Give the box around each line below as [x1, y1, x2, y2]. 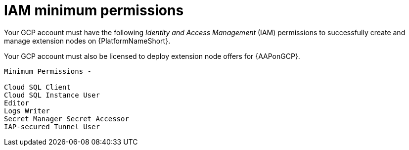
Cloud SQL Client [4, 83, 71, 91]
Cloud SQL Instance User [4, 91, 100, 99]
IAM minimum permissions [4, 2, 184, 19]
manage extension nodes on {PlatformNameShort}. [4, 36, 171, 45]
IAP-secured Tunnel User [4, 122, 100, 131]
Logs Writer [4, 106, 50, 115]
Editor [4, 99, 29, 107]
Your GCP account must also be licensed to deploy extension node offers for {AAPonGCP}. [4, 51, 300, 60]
